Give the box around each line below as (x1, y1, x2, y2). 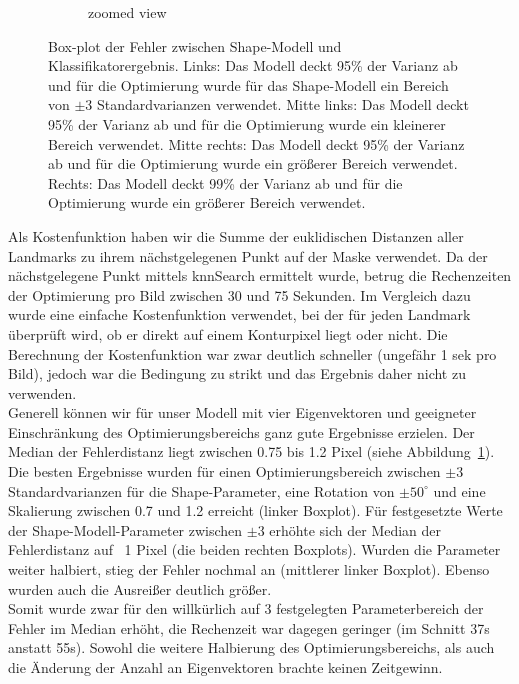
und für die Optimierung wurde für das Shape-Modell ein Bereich (48, 74, 449, 95)
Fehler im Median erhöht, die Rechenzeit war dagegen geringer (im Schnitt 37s (8, 617, 490, 638)
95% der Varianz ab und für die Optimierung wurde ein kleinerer (48, 113, 446, 134)
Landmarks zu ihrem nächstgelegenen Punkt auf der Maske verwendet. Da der (8, 245, 488, 266)
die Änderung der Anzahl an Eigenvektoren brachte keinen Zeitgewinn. (8, 657, 443, 677)
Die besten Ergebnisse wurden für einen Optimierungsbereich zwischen (8, 461, 441, 482)
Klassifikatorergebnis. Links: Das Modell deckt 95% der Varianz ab (48, 55, 458, 76)
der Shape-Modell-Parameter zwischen (8, 519, 243, 540)
